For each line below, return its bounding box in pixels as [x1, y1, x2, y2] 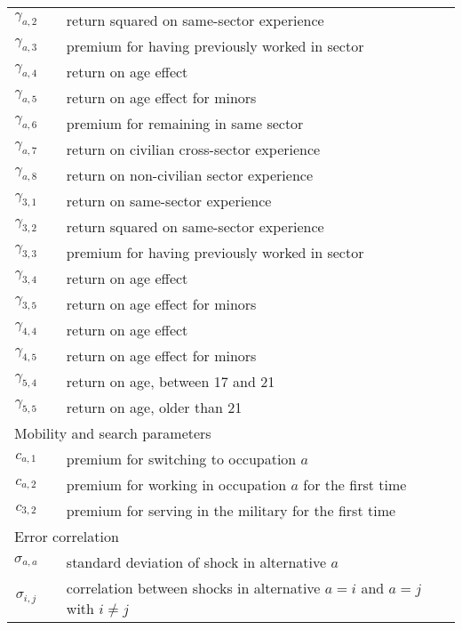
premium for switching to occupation [66, 448, 297, 469]
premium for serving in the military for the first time [66, 500, 396, 521]
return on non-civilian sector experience [66, 165, 313, 185]
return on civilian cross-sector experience [66, 139, 321, 159]
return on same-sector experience [66, 190, 272, 211]
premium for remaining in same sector [66, 113, 304, 133]
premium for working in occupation [66, 474, 287, 495]
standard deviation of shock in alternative [66, 552, 327, 572]
